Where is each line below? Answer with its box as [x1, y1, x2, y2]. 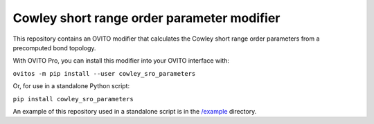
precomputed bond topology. [12, 43, 96, 52]
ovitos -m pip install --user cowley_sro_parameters [12, 70, 196, 77]
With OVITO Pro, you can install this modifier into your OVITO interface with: [12, 56, 230, 65]
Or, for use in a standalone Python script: [12, 82, 130, 90]
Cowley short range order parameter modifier [12, 10, 280, 25]
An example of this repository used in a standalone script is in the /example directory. [12, 107, 257, 115]
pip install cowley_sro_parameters [12, 95, 134, 103]
